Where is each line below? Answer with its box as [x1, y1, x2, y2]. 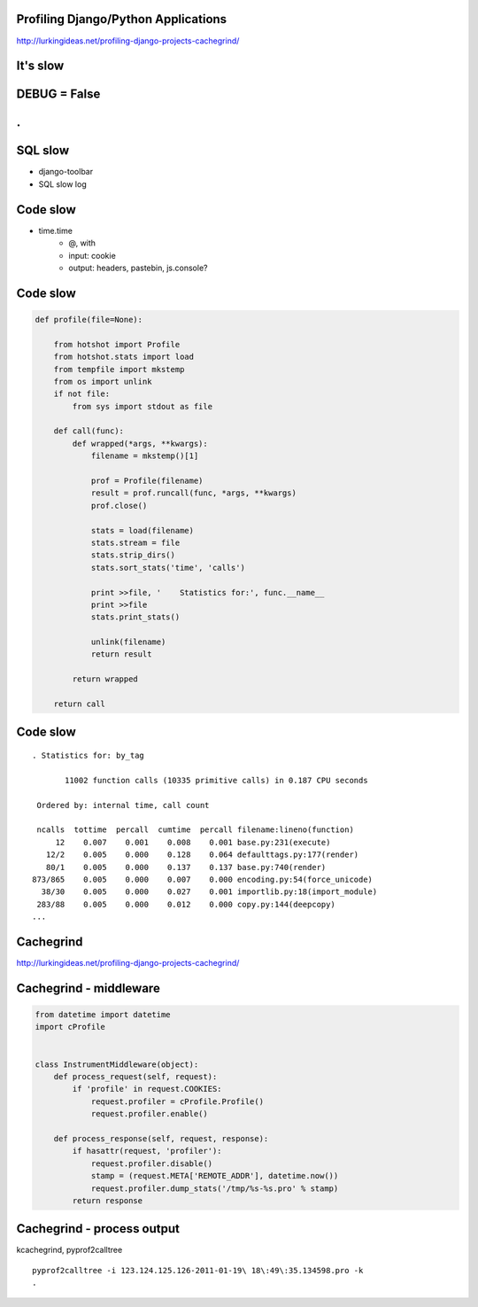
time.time [38, 225, 73, 236]
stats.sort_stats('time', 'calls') [90, 563, 245, 572]
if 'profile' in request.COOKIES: [72, 1084, 222, 1094]
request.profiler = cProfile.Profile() [90, 1096, 265, 1107]
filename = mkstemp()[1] [90, 451, 199, 461]
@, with [68, 237, 96, 248]
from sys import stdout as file [72, 401, 212, 411]
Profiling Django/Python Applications [16, 12, 227, 27]
